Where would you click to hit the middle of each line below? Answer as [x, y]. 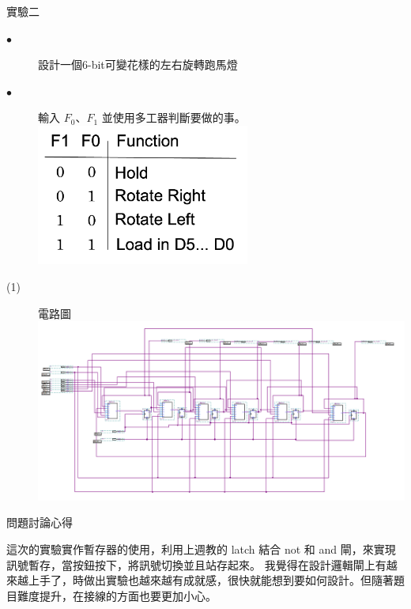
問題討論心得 [40, 522]
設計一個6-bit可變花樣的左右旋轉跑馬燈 [138, 64]
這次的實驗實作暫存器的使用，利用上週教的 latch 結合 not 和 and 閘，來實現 [201, 549]
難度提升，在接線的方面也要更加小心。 [117, 595]
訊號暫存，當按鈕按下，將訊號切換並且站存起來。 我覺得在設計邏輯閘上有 [196, 564]
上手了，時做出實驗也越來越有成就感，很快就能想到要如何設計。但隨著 [211, 580]
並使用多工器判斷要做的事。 [173, 117]
